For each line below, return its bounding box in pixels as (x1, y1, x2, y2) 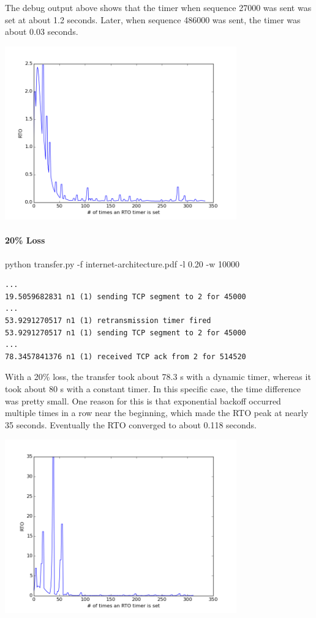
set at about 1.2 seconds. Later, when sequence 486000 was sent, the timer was (5, 13, 301, 26)
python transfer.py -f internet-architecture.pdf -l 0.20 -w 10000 (5, 257, 239, 270)
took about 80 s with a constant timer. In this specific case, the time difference (5, 382, 301, 395)
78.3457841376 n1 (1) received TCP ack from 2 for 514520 (5, 352, 246, 361)
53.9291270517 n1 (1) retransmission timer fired (5, 316, 211, 325)
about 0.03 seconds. (5, 25, 78, 38)
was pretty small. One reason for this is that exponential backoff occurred (5, 394, 281, 407)
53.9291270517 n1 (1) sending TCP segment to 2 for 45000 (5, 328, 246, 337)
